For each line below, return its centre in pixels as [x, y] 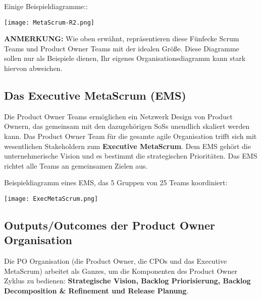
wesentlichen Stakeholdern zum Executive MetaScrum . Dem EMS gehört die [127, 146]
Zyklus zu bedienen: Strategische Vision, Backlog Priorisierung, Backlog [127, 281]
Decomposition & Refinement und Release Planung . [96, 291]
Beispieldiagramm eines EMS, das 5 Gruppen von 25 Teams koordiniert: [116, 182]
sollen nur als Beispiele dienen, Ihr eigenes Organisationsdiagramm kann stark [125, 58]
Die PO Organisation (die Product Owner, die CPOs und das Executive [116, 261]
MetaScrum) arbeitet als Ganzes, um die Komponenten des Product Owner [121, 271]
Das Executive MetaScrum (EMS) [95, 95]
